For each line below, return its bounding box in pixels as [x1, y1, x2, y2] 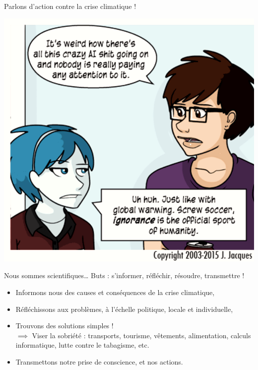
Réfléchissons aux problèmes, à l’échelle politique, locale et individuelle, [15, 303, 233, 314]
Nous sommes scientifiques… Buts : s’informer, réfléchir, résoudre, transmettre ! [4, 270, 245, 281]
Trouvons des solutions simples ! [15, 320, 114, 331]
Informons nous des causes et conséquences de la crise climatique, [15, 287, 215, 297]
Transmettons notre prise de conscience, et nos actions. [15, 356, 183, 367]
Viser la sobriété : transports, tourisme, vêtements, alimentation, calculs [32, 330, 251, 340]
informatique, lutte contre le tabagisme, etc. [15, 340, 149, 350]
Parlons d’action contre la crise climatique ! [4, 1, 136, 11]
